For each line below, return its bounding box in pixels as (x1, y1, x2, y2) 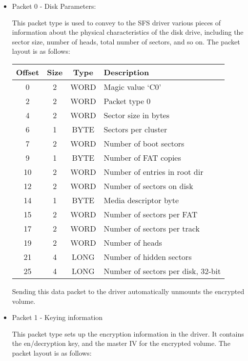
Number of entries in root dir (103, 166, 204, 177)
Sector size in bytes (103, 109, 170, 121)
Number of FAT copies (103, 151, 181, 163)
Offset (16, 66, 40, 78)
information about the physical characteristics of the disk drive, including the (12, 27, 244, 37)
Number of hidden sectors (103, 251, 192, 262)
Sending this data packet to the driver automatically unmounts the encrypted (12, 286, 245, 296)
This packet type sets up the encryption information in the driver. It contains (12, 328, 244, 339)
